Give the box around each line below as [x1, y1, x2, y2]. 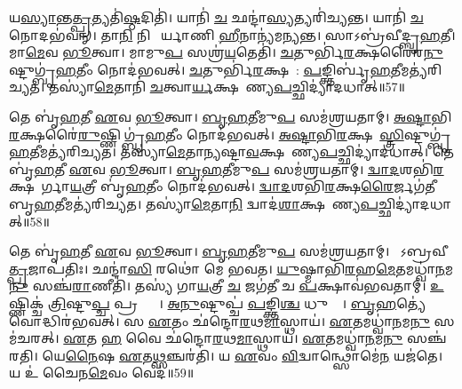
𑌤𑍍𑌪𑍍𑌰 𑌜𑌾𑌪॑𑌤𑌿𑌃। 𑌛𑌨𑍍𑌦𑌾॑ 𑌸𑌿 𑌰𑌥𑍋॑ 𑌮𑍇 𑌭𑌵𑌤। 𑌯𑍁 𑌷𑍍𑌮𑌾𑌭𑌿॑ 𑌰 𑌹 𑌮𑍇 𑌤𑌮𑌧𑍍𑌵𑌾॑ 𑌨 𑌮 [9, 258, 454, 277]
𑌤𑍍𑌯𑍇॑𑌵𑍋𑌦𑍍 [396, 293, 426, 312]
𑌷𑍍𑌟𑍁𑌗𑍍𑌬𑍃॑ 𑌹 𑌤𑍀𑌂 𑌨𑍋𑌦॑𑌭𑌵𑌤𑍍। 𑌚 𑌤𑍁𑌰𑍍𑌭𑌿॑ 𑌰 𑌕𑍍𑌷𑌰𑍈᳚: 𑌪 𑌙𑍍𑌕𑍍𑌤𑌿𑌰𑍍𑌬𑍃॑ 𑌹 [9, 60, 391, 78]
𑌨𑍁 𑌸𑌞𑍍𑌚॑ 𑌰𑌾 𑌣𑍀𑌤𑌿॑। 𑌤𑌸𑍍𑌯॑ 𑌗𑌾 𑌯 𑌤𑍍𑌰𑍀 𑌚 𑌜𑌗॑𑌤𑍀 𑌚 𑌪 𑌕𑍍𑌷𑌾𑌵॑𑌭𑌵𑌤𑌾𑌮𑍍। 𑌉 [9, 276, 444, 295]
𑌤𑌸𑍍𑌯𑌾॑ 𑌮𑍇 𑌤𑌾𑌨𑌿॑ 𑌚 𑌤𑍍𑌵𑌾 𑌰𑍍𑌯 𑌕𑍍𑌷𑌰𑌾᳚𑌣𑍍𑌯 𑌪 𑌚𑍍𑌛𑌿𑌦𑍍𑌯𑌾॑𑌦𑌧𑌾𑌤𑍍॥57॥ [48, 77, 405, 96]
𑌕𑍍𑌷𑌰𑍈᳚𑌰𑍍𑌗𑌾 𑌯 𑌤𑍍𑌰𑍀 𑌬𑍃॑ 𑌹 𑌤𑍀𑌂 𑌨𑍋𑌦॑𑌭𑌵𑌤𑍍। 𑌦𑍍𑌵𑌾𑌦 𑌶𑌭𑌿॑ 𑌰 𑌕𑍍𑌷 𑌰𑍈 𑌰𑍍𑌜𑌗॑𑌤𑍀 [9, 177, 435, 195]
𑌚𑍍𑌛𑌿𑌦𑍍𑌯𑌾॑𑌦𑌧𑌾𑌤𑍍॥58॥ [378, 194, 452, 212]
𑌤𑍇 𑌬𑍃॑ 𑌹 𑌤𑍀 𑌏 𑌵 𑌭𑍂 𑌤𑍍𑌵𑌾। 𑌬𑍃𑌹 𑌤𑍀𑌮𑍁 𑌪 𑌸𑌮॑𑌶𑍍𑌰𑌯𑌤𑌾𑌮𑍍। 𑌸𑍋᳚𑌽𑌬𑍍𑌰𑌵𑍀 [9, 242, 449, 260]
